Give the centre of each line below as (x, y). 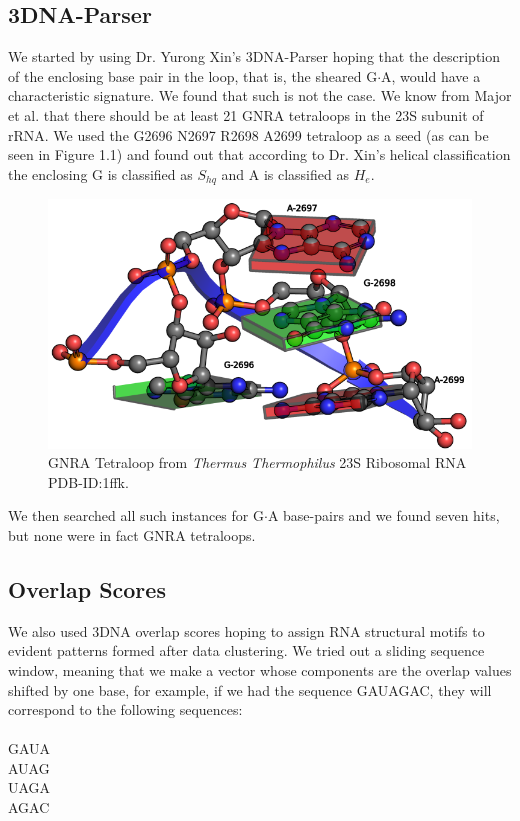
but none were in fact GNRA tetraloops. (132, 534)
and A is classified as (285, 173)
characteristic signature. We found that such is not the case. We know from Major (260, 95)
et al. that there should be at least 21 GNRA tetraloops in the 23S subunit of (246, 114)
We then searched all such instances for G (136, 515)
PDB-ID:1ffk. (88, 481)
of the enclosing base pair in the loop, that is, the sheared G (193, 75)
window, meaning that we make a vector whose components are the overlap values (260, 669)
